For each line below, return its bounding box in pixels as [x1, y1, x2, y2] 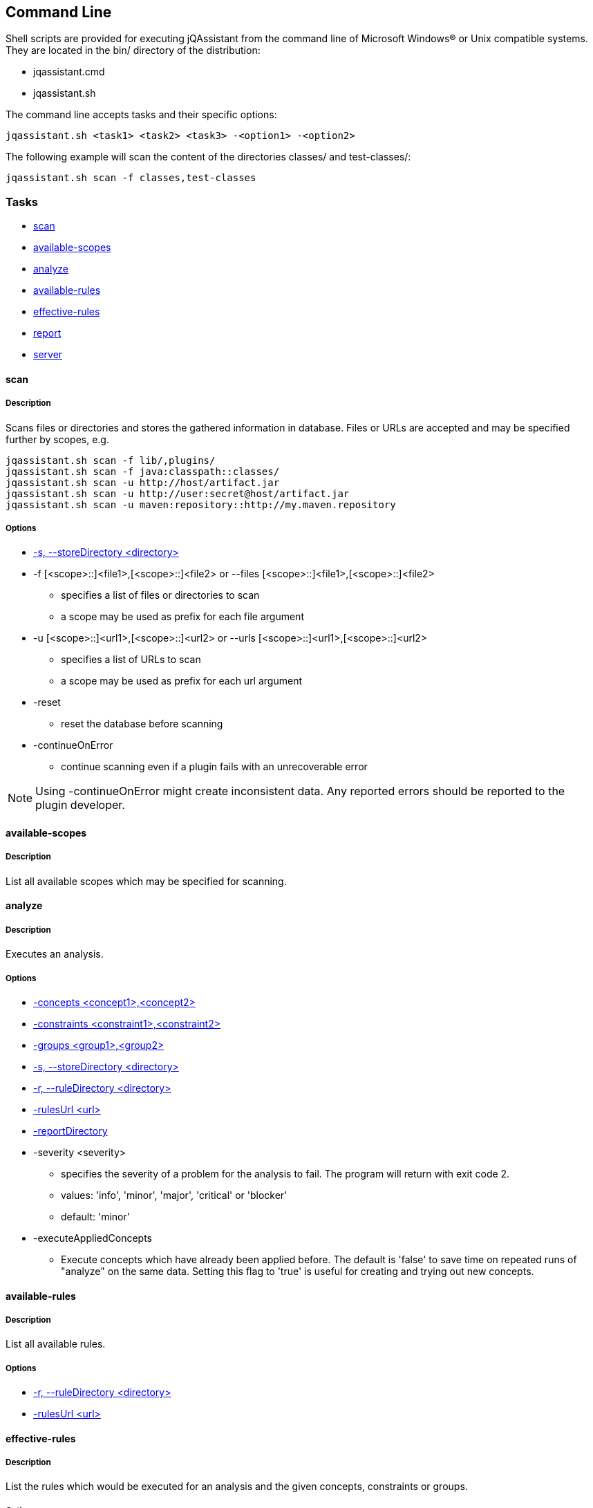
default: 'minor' [61, 1210, 130, 1222]
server [33, 348, 63, 361]
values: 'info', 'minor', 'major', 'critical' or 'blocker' [61, 1189, 288, 1201]
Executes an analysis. [6, 948, 104, 960]
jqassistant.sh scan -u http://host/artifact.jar [6, 476, 280, 488]
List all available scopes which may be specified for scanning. [6, 875, 287, 887]
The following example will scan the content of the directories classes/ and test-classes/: [6, 151, 411, 163]
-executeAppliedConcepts [33, 1231, 152, 1244]
